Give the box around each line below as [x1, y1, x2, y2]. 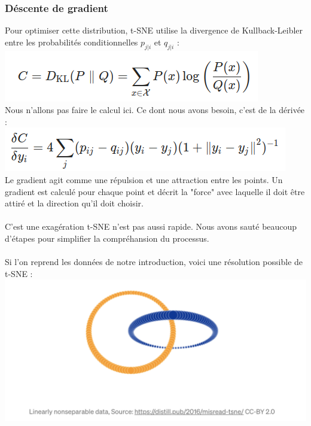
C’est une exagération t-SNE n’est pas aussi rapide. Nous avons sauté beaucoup [5, 220, 297, 233]
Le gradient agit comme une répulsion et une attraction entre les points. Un [5, 173, 283, 185]
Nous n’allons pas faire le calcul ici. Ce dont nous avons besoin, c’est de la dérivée [5, 104, 305, 116]
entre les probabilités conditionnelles [5, 35, 138, 48]
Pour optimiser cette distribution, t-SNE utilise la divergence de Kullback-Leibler [5, 24, 303, 36]
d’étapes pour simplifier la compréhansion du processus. [5, 232, 209, 244]
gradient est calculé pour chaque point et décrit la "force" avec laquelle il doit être [5, 185, 305, 197]
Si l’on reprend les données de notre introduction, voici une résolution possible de [5, 255, 303, 268]
